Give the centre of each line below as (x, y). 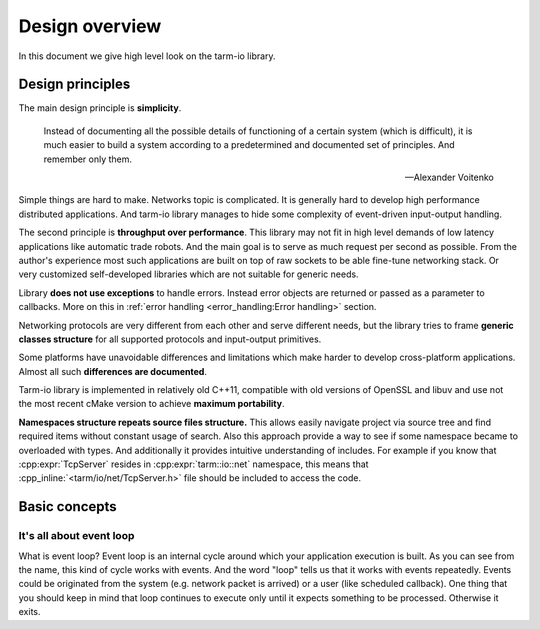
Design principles (74, 84)
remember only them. (88, 159)
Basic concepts (67, 506)
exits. (29, 612)
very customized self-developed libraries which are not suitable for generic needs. (188, 274)
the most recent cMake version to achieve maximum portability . (151, 404)
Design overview (90, 26)
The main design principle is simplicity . (100, 108)
